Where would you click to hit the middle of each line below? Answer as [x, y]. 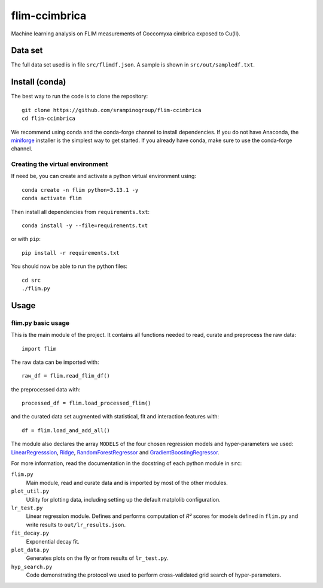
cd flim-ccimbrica [49, 119]
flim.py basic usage [40, 322]
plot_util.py [30, 491]
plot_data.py [30, 550]
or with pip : [26, 239]
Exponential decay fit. [53, 541]
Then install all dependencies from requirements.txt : [80, 212]
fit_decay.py [30, 533]
